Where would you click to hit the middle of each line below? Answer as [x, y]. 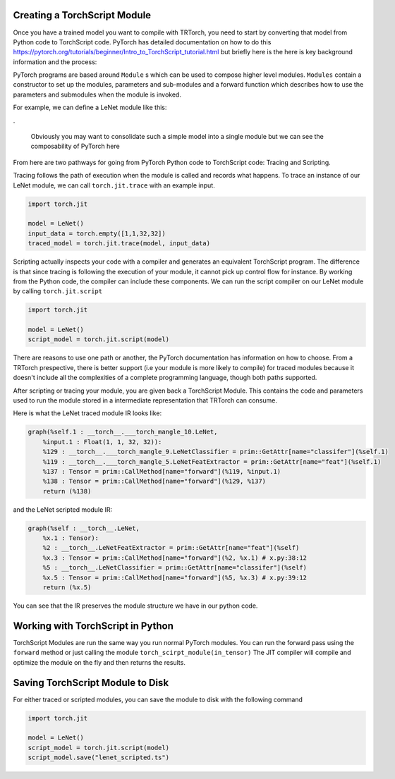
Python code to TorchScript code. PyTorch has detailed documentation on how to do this [142, 42]
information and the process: [55, 62]
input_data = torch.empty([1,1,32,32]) [97, 233]
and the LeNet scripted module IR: [63, 509]
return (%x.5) [67, 588]
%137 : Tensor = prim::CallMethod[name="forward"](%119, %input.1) [162, 471]
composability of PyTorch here [75, 146]
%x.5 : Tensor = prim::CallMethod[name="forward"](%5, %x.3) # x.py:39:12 [175, 577]
